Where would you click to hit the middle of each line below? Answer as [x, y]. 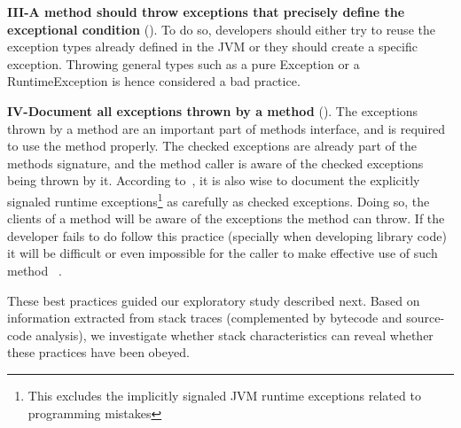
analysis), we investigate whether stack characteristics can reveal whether [234, 335]
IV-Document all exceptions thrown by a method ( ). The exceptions [213, 110]
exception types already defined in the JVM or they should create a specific [212, 47]
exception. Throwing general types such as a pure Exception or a [184, 63]
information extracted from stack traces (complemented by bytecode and [205, 318]
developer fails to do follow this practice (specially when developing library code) [227, 235]
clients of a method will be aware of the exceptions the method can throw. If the [226, 218]
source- [426, 318]
